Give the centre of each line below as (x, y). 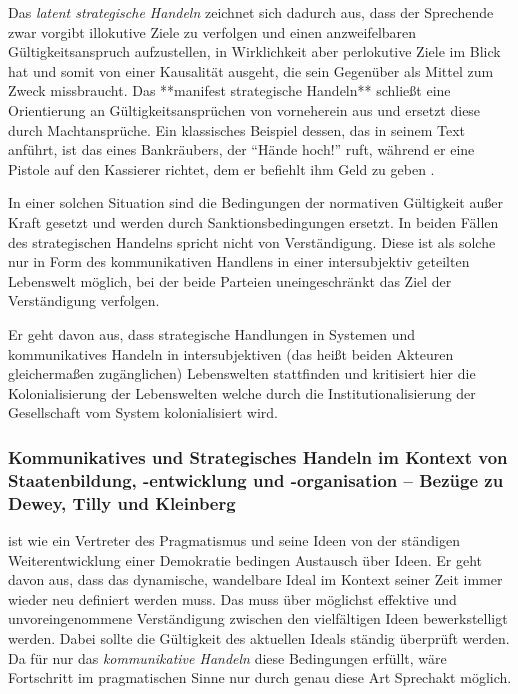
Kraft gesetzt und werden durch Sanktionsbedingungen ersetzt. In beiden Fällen (253, 221)
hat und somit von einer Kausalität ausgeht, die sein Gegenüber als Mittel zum (251, 70)
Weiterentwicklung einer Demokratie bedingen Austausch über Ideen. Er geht (245, 559)
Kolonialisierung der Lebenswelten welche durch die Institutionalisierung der (242, 392)
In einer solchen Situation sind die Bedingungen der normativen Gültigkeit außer (255, 202)
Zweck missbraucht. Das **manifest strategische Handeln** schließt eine (229, 90)
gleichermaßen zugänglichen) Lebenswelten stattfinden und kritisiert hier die (242, 373)
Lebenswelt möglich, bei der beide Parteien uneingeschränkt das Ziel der (230, 280)
